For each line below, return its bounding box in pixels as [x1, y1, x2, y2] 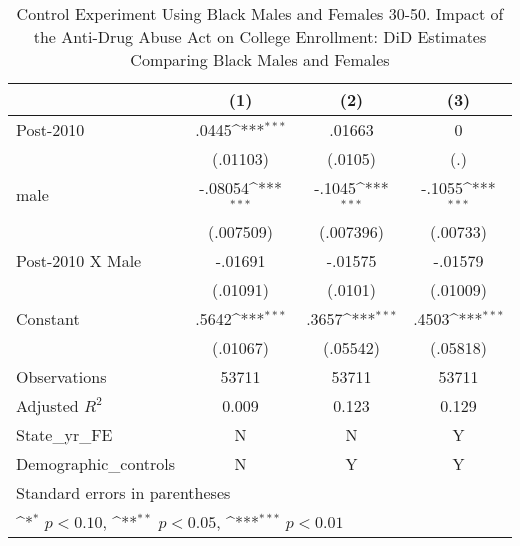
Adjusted [16, 393, 79, 417]
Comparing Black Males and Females [130, 48, 390, 71]
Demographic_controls [16, 451, 176, 475]
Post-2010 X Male [16, 248, 142, 272]
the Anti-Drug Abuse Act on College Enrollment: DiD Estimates [33, 25, 487, 48]
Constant [16, 306, 80, 330]
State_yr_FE [16, 422, 113, 446]
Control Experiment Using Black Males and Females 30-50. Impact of [16, 2, 504, 25]
